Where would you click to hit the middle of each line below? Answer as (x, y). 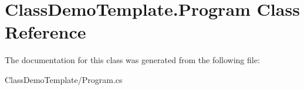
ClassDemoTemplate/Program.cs (64, 79)
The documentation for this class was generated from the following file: (132, 60)
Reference (45, 32)
